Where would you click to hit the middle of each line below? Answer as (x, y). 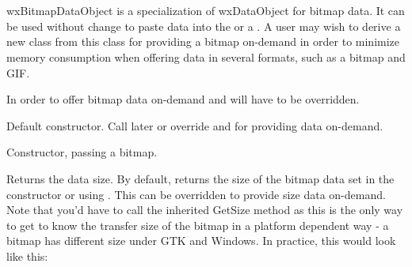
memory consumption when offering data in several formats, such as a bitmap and (206, 56)
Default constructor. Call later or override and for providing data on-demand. (195, 125)
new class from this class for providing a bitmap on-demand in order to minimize (203, 41)
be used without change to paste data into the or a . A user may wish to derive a (204, 26)
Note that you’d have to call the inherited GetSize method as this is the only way (205, 210)
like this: (27, 256)
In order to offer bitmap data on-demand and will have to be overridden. (183, 99)
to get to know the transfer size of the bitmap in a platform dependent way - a (198, 225)
